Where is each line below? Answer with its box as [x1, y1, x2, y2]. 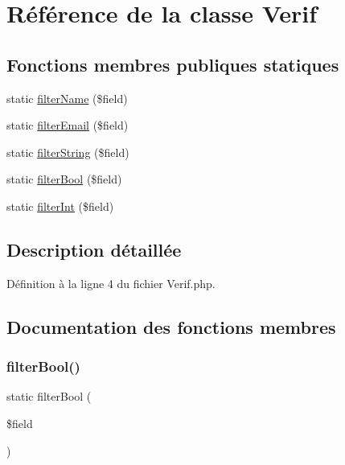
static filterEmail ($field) [6, 117, 129, 134]
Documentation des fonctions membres [6, 314, 336, 339]
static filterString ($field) [6, 143, 129, 160]
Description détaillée [6, 237, 182, 261]
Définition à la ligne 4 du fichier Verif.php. [6, 274, 216, 291]
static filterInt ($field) [6, 197, 114, 214]
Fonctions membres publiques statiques [6, 51, 339, 76]
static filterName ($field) [6, 89, 128, 106]
